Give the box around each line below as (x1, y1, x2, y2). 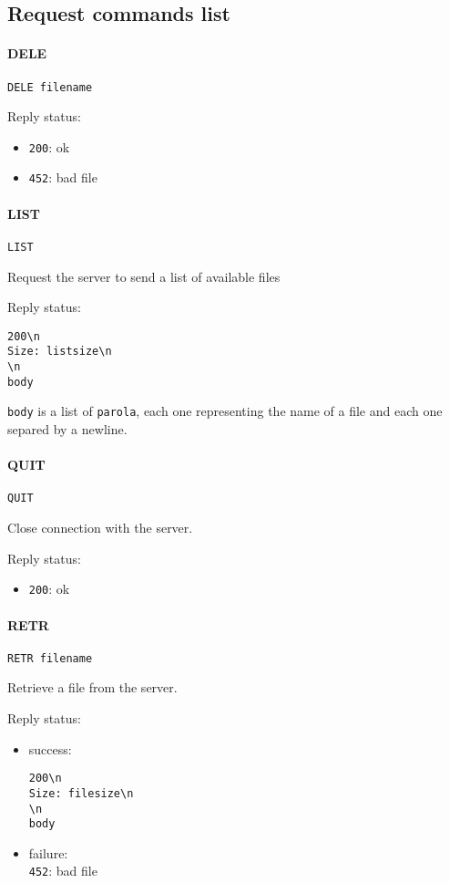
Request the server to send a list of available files (7, 266, 281, 286)
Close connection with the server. (7, 518, 193, 537)
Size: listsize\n (7, 345, 112, 358)
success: (28, 739, 72, 758)
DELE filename (7, 80, 93, 94)
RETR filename (7, 651, 93, 665)
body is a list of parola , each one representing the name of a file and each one (7, 401, 443, 421)
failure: (28, 843, 68, 862)
